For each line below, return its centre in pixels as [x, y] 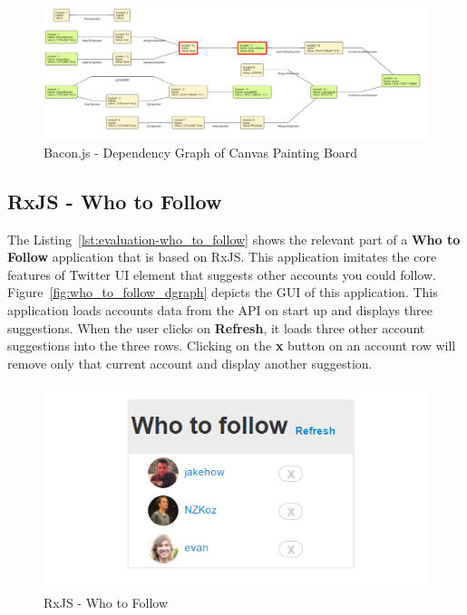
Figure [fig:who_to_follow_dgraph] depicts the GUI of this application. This [223, 292]
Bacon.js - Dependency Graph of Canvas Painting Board [201, 152]
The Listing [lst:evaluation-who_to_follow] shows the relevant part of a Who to [234, 239]
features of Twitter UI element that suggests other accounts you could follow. [222, 274]
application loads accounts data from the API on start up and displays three [220, 309]
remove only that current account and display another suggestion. [190, 363]
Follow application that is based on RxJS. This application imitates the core [222, 257]
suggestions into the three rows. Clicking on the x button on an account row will [232, 346]
